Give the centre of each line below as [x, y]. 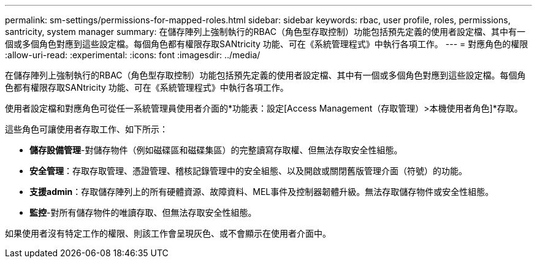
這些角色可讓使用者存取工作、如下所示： [86, 129]
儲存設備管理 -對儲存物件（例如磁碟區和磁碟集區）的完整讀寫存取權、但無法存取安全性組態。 [216, 150]
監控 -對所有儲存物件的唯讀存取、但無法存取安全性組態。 [143, 212]
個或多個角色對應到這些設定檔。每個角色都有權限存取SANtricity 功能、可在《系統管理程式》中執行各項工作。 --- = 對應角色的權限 [267, 44]
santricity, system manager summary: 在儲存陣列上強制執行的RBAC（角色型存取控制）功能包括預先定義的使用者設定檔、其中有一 [265, 32]
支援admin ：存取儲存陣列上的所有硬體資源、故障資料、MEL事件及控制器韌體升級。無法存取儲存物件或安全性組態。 [262, 192]
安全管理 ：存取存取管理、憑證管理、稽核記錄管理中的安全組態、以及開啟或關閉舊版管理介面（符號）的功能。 [248, 171]
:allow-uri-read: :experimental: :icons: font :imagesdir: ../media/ [133, 55]
